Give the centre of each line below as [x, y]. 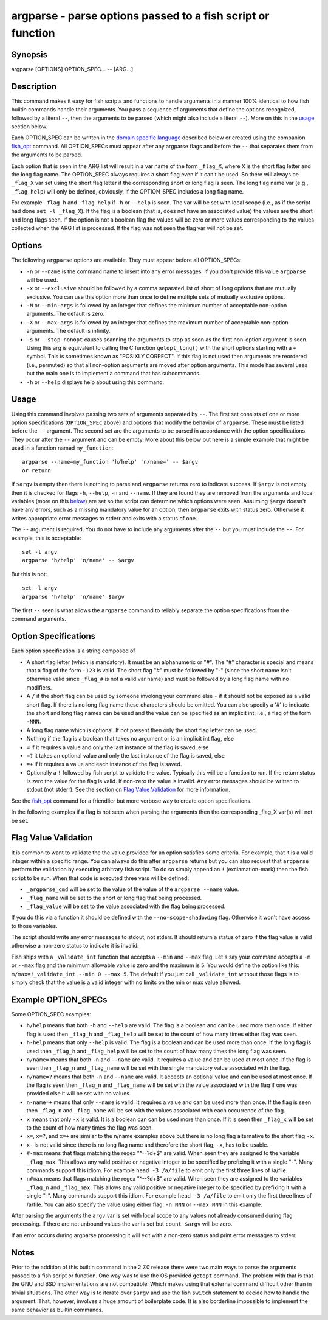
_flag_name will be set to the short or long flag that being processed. [114, 898]
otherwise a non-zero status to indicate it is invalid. [75, 946]
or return [36, 470]
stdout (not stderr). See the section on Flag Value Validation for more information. [128, 790]
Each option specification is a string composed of [73, 651]
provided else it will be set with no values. [79, 1094]
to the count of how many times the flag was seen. [90, 1128]
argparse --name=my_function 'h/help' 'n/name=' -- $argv [110, 462]
